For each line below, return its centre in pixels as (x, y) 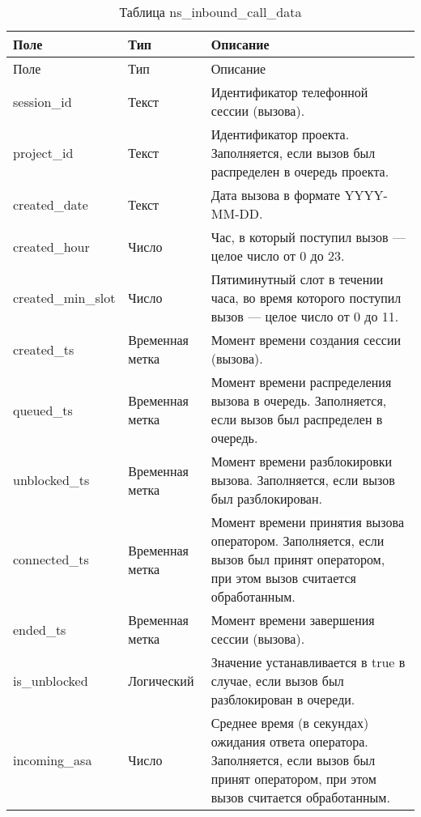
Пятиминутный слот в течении (297, 279)
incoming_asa (53, 760)
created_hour (51, 246)
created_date (51, 204)
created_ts (44, 349)
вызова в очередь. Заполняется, (299, 400)
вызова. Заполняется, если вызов (303, 480)
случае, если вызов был (277, 681)
